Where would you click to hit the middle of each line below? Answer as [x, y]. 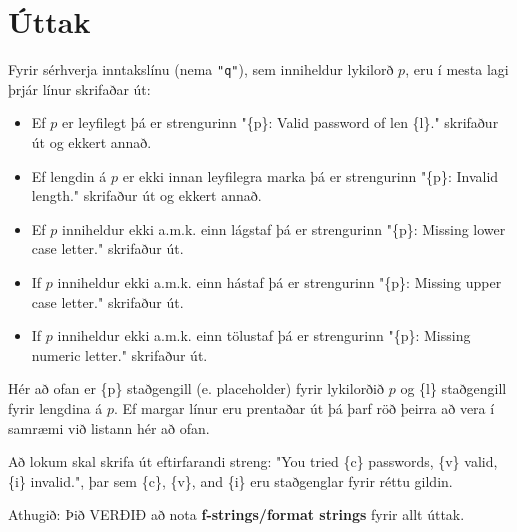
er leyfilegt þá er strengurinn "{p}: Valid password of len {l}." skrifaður [280, 122]
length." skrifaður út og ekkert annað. [146, 195]
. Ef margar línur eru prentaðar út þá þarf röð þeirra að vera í [304, 407]
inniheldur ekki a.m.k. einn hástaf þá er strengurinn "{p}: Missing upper [279, 281]
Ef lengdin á [69, 175]
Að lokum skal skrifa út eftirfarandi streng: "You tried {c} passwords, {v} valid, [253, 461]
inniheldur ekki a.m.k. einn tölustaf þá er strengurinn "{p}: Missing [264, 335]
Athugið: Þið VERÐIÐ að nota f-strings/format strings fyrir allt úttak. [236, 514]
